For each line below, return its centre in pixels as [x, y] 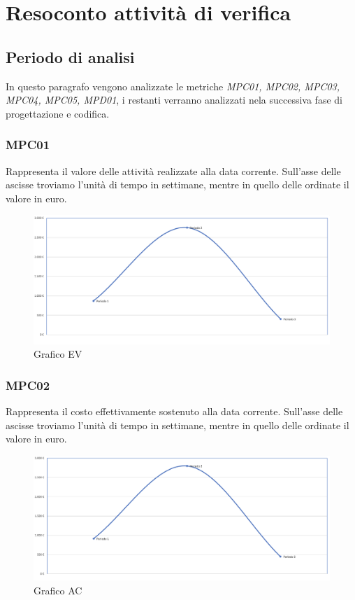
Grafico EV [58, 354]
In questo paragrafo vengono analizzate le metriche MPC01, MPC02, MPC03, [173, 86]
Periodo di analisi [70, 56]
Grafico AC [58, 591]
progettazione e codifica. [58, 113]
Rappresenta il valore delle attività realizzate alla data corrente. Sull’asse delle [173, 170]
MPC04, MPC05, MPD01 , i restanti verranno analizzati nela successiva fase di [174, 100]
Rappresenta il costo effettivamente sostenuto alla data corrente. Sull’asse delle [174, 411]
